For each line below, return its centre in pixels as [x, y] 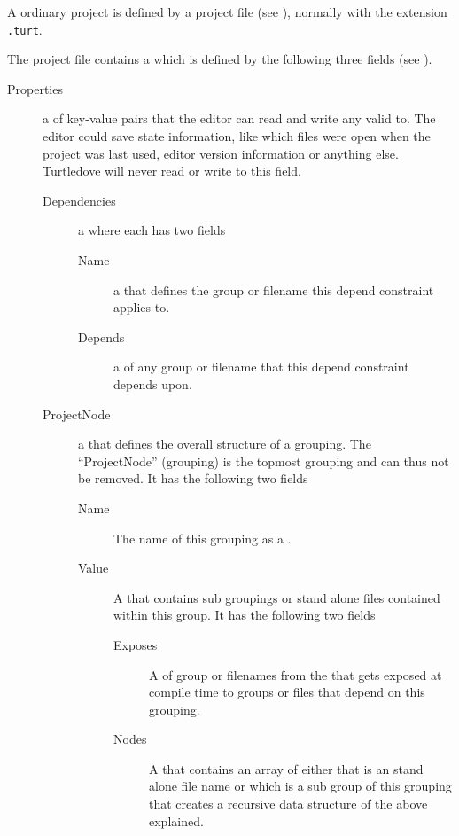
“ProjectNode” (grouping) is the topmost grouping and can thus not [264, 461]
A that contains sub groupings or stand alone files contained [277, 597]
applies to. [142, 307]
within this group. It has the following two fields [245, 615]
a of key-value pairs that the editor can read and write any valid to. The [239, 118]
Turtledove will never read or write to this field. [172, 171]
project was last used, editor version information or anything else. [221, 153]
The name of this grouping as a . [202, 538]
